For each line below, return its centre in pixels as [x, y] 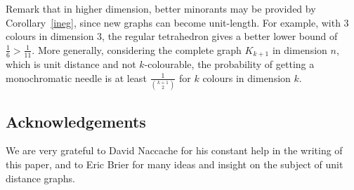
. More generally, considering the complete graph [137, 49]
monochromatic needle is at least [76, 77]
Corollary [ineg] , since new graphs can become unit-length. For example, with [173, 22]
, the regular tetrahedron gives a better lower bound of [220, 36]
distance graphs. [40, 178]
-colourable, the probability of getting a [229, 64]
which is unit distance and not [71, 64]
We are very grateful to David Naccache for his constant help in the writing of [174, 150]
